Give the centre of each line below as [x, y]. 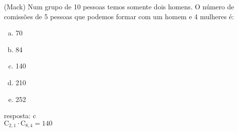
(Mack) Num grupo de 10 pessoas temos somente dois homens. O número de [119, 6]
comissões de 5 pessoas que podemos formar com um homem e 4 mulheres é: [119, 16]
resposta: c [20, 115]
